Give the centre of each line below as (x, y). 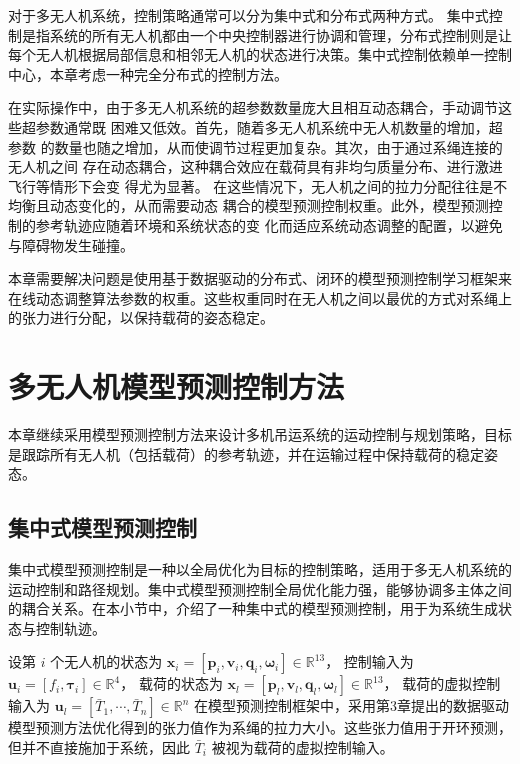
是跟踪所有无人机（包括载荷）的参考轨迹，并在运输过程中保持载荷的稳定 (246, 453)
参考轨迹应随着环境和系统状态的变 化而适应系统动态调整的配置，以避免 (269, 224)
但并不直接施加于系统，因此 (99, 746)
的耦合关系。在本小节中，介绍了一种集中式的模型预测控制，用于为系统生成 (253, 608)
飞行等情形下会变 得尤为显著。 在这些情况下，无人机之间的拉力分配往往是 (251, 185)
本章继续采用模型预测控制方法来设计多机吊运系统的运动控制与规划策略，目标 (260, 434)
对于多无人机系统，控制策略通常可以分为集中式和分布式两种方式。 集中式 (248, 15)
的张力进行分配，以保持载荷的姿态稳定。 (141, 317)
